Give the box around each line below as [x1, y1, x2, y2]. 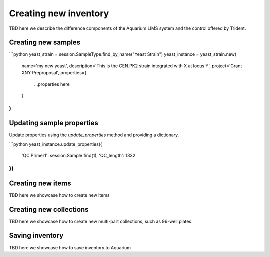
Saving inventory [9, 231, 64, 240]
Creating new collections [9, 205, 89, 214]
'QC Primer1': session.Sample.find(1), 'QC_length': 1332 [21, 153, 136, 159]
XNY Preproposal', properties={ [21, 70, 87, 76]
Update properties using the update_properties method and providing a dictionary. [9, 132, 179, 138]
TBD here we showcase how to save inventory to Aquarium [9, 244, 131, 250]
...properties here [34, 81, 70, 87]
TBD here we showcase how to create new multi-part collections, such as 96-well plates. [9, 218, 193, 224]
